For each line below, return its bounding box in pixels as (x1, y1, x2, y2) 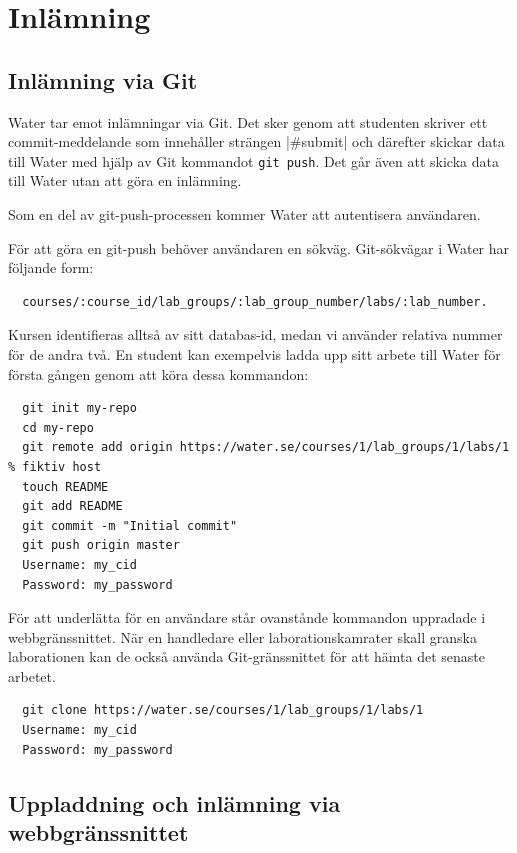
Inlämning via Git (8, 64, 198, 95)
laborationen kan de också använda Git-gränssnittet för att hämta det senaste (8, 646, 485, 667)
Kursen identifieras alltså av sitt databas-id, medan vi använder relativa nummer (8, 324, 503, 345)
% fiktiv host (8, 459, 102, 474)
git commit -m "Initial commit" (22, 518, 238, 533)
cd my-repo (22, 420, 94, 435)
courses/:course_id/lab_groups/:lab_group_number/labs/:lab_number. (22, 294, 488, 309)
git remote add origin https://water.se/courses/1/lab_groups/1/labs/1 (22, 440, 510, 455)
